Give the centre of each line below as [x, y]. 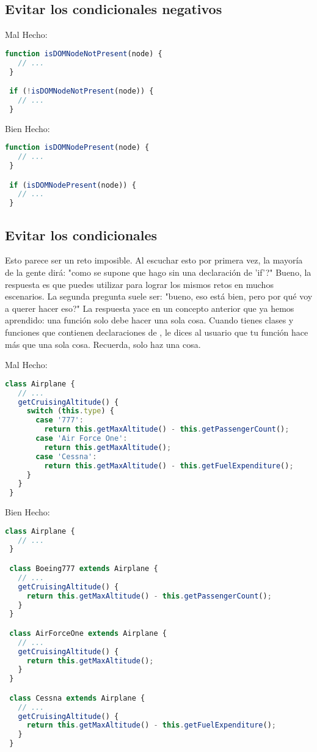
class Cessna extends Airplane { [77, 698]
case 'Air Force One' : [82, 438]
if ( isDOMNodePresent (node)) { [73, 185]
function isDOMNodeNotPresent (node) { [84, 53]
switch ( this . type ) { [71, 411]
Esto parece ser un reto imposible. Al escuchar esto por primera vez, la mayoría [154, 260]
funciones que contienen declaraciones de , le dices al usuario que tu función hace [157, 332]
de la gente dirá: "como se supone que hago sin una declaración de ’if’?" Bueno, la [158, 272]
